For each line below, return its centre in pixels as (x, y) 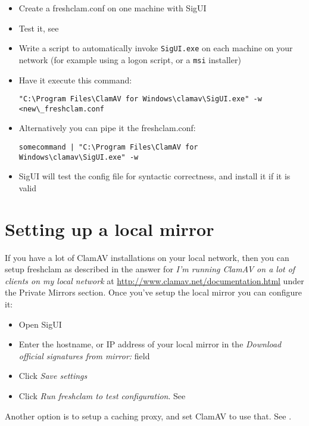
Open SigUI (40, 324)
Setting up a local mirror (110, 228)
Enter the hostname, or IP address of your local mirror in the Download (150, 344)
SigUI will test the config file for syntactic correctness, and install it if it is (154, 176)
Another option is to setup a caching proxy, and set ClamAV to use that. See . (148, 416)
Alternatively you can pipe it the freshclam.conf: (107, 128)
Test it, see (39, 28)
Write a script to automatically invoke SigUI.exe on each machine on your (156, 48)
